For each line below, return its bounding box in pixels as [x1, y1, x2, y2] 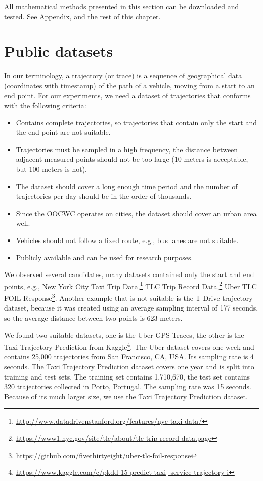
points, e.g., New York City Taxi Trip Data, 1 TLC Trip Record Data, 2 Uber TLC [4, 279, 257, 291]
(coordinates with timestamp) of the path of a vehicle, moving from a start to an [4, 80, 255, 90]
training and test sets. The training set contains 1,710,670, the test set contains [4, 371, 250, 382]
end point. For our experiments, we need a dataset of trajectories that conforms [4, 90, 251, 100]
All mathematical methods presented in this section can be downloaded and [4, 1, 239, 11]
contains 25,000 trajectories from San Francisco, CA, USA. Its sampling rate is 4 [4, 351, 254, 362]
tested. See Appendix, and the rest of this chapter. [4, 11, 161, 21]
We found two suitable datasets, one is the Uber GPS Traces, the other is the [4, 329, 244, 340]
